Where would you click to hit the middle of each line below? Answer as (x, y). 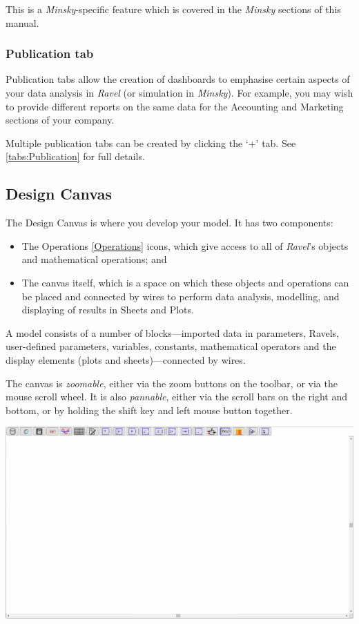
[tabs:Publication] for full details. (75, 156)
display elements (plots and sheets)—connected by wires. (126, 359)
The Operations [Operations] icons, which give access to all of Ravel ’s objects (185, 245)
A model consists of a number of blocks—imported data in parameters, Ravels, (173, 332)
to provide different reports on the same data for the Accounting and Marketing (175, 106)
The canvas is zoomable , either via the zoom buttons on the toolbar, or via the (172, 383)
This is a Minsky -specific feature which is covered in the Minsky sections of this (173, 9)
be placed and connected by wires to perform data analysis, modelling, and (181, 296)
